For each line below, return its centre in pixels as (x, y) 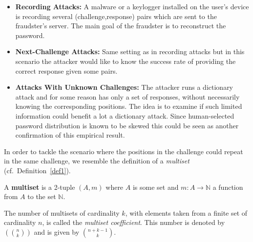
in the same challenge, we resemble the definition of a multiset (97, 161)
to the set (42, 196)
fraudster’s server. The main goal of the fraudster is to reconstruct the (121, 26)
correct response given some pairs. (66, 71)
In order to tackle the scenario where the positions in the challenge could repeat (124, 151)
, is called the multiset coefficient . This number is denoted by (134, 222)
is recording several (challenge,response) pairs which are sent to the (116, 16)
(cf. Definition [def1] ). (37, 170)
